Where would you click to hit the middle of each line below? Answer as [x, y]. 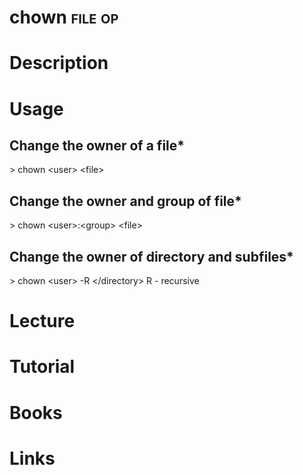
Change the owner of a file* [97, 145]
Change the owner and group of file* [125, 201]
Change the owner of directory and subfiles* [151, 256]
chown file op [64, 17]
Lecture [42, 321]
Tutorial [42, 367]
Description [59, 63]
